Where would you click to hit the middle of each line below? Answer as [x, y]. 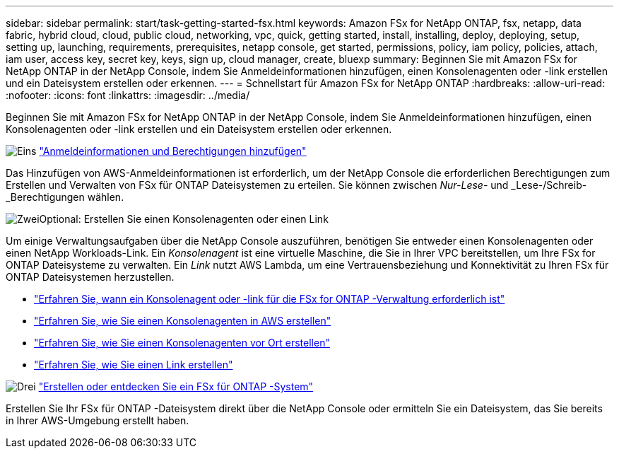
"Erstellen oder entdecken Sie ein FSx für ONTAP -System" [176, 386]
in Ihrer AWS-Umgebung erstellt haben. [98, 420]
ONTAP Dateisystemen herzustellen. [90, 277]
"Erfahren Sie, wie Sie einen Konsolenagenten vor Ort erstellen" [182, 343]
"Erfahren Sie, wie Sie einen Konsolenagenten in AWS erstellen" [183, 321]
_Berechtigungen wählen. [65, 197]
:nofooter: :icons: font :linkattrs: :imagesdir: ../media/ [128, 95]
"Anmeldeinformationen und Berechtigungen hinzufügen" [173, 151]
